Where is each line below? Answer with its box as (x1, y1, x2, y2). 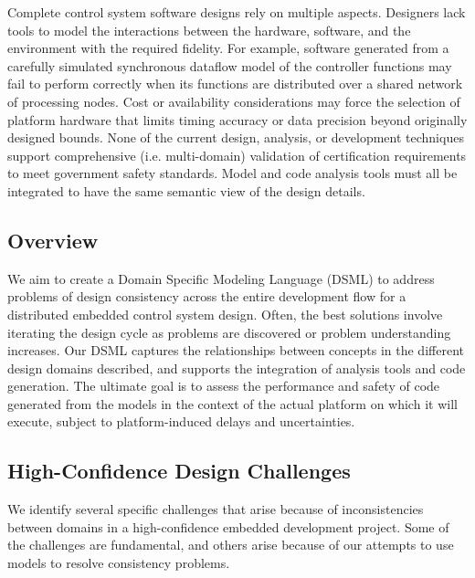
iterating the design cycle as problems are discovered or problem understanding (7, 322, 451, 342)
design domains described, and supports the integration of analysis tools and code (7, 358, 466, 377)
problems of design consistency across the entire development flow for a (7, 287, 406, 306)
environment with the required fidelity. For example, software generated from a (7, 38, 449, 58)
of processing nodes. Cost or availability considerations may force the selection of (7, 91, 460, 110)
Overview (7, 226, 99, 254)
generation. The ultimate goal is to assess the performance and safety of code (7, 376, 440, 395)
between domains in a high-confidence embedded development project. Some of (7, 517, 449, 536)
